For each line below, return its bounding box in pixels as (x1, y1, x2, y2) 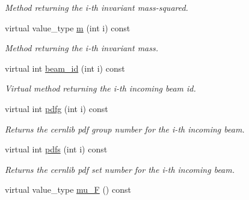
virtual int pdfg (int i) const (5, 102, 108, 114)
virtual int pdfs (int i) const (5, 143, 108, 155)
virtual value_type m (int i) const (5, 21, 131, 34)
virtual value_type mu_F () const (5, 183, 131, 196)
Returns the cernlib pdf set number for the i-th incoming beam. (5, 163, 235, 175)
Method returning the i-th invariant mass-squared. (5, 1, 188, 13)
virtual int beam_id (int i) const (5, 61, 125, 74)
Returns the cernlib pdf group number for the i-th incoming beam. (5, 122, 245, 135)
